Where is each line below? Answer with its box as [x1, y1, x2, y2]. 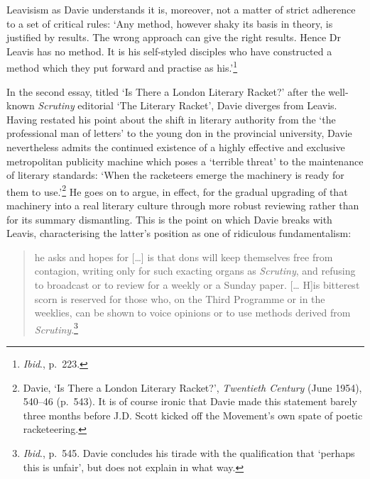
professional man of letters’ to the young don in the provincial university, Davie [6, 126, 352, 141]
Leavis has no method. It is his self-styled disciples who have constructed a [6, 43, 332, 58]
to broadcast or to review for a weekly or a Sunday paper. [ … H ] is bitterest [34, 277, 360, 292]
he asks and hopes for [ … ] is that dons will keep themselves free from [34, 249, 333, 264]
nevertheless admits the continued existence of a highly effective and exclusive [6, 140, 345, 154]
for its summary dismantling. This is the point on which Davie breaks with [6, 211, 332, 226]
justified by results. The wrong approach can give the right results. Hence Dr [6, 30, 341, 45]
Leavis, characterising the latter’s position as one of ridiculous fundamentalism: [6, 226, 352, 241]
